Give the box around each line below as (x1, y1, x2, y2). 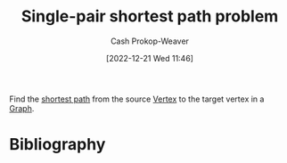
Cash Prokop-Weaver (110, 36, 190, 46)
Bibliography (9, 134, 106, 155)
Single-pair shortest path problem (20, 6, 279, 27)
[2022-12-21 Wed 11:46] (105, 53, 194, 63)
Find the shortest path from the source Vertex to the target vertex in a (9, 94, 265, 104)
